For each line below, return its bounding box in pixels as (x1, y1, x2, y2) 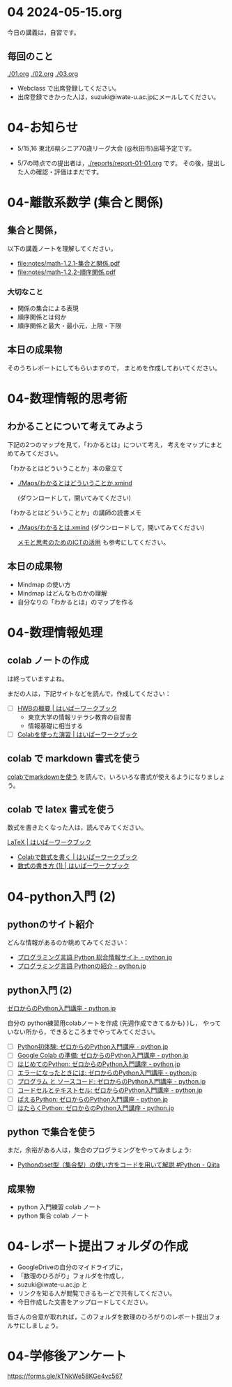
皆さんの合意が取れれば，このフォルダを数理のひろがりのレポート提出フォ (7, 1312, 221, 1321)
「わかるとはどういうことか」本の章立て (7, 464, 123, 472)
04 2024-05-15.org (7, 4, 123, 20)
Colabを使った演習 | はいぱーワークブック (17, 730, 138, 738)
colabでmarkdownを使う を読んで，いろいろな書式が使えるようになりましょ (7, 772, 225, 781)
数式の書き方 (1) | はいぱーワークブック (17, 862, 130, 870)
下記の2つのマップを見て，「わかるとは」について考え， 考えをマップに (7, 440, 211, 448)
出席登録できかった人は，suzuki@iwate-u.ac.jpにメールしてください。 (17, 92, 220, 101)
